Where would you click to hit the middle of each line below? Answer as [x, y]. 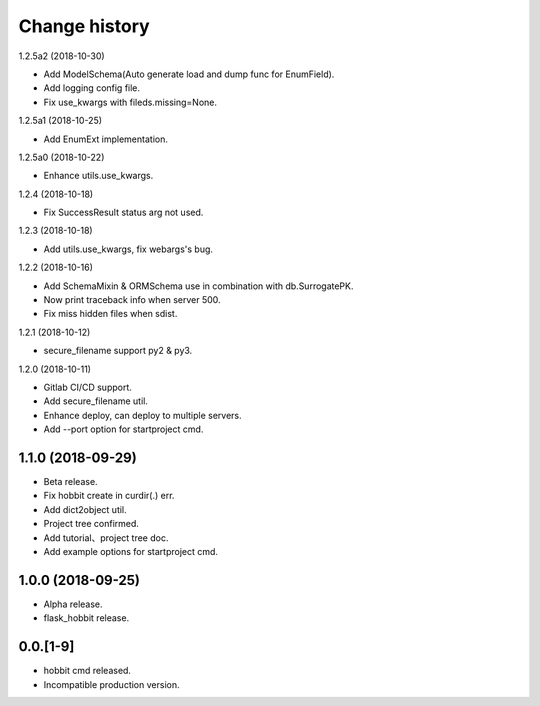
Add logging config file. [91, 88]
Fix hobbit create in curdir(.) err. [109, 496]
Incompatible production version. [111, 684]
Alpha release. [73, 604]
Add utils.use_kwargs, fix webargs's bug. [128, 249]
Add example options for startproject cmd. [131, 551]
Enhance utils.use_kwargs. [98, 176]
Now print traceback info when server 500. [132, 300]
